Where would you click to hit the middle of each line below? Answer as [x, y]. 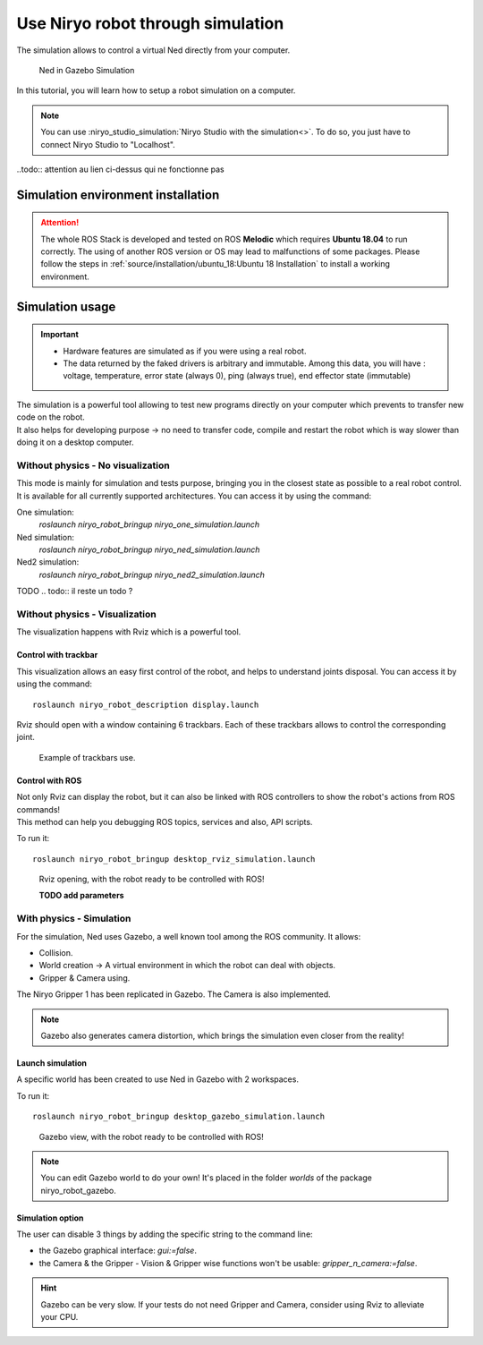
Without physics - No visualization [93, 465]
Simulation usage [66, 306]
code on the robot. [51, 417]
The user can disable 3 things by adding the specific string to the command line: [165, 1234]
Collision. [56, 953]
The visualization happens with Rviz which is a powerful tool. [129, 632]
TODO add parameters [81, 896]
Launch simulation [52, 1063]
